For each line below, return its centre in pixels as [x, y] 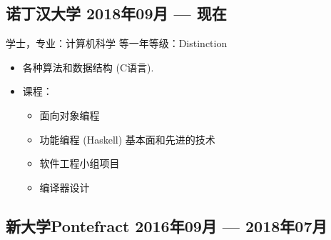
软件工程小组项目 [80, 163]
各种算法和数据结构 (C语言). [88, 67]
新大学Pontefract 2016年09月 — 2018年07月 [167, 225]
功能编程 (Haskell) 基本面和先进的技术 [127, 139]
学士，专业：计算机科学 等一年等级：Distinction [117, 43]
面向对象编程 [70, 115]
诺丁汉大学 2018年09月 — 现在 [116, 13]
